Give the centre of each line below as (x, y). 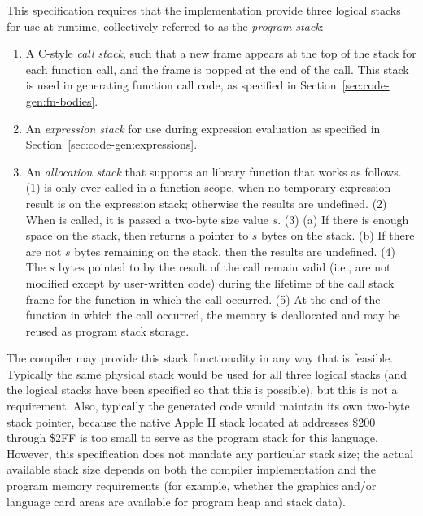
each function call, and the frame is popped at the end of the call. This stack (217, 69)
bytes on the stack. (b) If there (338, 235)
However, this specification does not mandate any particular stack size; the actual (210, 453)
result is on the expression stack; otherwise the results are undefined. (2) (206, 203)
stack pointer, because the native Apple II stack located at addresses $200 (191, 421)
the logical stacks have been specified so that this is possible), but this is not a (202, 390)
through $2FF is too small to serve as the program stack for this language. (192, 438)
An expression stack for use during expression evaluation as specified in (203, 128)
